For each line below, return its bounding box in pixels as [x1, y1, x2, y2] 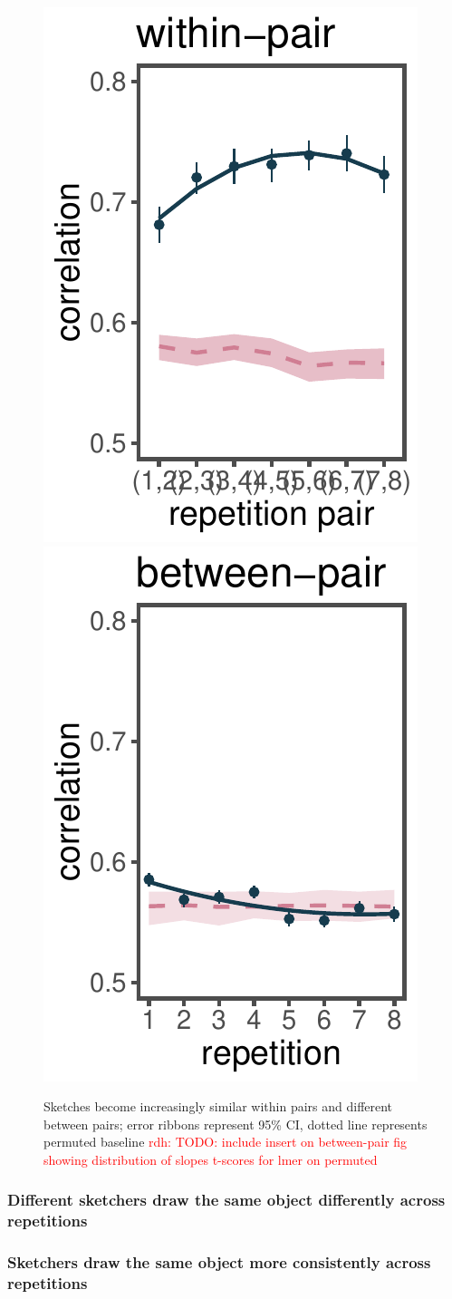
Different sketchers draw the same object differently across [7, 1188, 446, 1211]
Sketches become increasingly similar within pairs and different [43, 1097, 393, 1116]
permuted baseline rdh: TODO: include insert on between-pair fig [43, 1132, 408, 1151]
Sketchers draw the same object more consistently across [7, 1251, 431, 1274]
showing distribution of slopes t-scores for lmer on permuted [43, 1149, 378, 1168]
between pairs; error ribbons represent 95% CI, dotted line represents [43, 1114, 428, 1133]
